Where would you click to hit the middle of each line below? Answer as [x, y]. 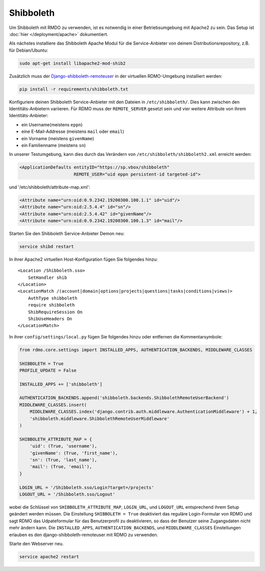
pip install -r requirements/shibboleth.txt [74, 89]
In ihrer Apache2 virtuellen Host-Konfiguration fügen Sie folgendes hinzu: [83, 259]
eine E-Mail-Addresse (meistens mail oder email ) [73, 132]
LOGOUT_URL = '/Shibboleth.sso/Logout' [67, 494]
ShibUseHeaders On [50, 319]
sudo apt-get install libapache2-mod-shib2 [73, 63]
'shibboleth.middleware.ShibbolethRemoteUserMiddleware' [100, 419]
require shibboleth [51, 305]
